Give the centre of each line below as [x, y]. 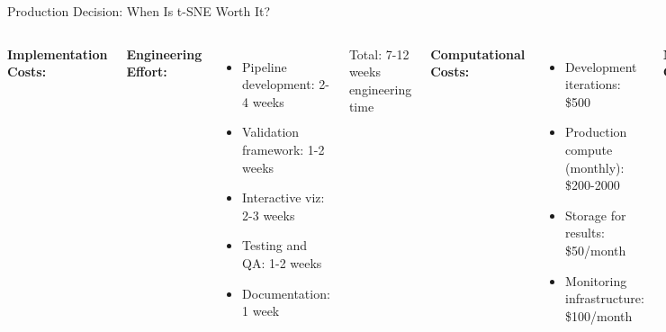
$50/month [596, 250]
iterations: [593, 84]
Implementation [58, 54]
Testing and [275, 245]
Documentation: [286, 293]
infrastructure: [605, 298]
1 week [261, 311]
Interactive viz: [283, 197]
